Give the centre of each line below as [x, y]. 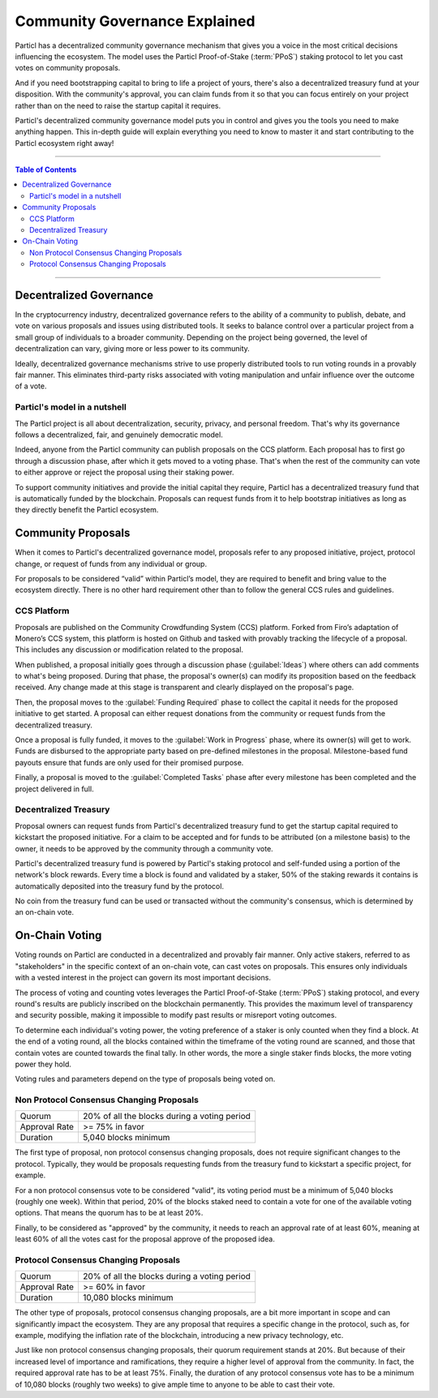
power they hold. [43, 1064]
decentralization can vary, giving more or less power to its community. [133, 349]
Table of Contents [46, 169]
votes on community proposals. [68, 68]
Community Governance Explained [135, 21]
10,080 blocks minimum [128, 1297]
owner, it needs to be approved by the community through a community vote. [144, 848]
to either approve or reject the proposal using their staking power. [125, 472]
